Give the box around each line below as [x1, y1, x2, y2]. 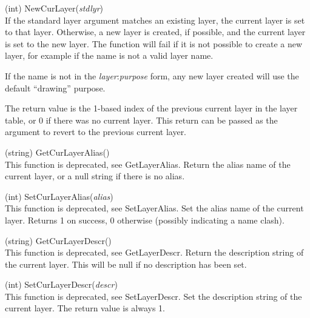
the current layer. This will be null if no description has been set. [5, 257, 247, 270]
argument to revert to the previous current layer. [5, 125, 187, 138]
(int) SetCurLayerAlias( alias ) [5, 190, 113, 202]
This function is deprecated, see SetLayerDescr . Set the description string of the [5, 290, 302, 302]
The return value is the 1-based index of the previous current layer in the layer [5, 102, 298, 114]
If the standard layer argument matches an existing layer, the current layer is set [5, 13, 305, 26]
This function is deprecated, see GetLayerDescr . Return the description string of [5, 246, 304, 259]
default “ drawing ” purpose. [5, 81, 106, 94]
